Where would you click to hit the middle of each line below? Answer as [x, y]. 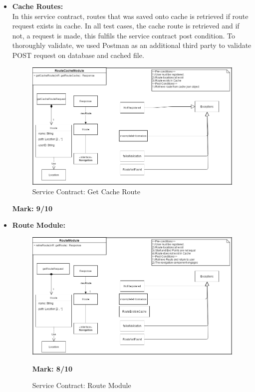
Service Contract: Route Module [82, 385]
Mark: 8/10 [52, 368]
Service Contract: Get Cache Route [86, 192]
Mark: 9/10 [32, 208]
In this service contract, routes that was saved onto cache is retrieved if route [130, 16]
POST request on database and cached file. [78, 55]
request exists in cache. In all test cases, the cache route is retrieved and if [126, 26]
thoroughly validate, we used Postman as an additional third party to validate [132, 45]
